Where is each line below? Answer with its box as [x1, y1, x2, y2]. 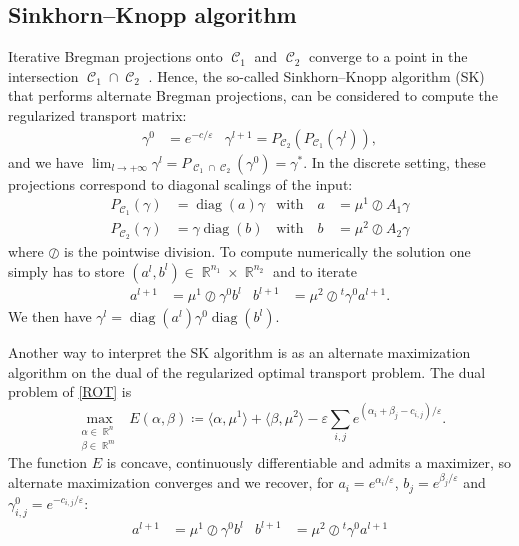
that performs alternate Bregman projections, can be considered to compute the [8, 85, 498, 106]
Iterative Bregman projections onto [8, 46, 223, 67]
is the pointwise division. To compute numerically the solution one [64, 241, 471, 262]
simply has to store [8, 260, 125, 281]
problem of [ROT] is [8, 381, 132, 402]
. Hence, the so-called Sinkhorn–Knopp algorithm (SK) [148, 65, 485, 86]
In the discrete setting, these [311, 151, 486, 172]
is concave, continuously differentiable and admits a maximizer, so [106, 452, 512, 473]
